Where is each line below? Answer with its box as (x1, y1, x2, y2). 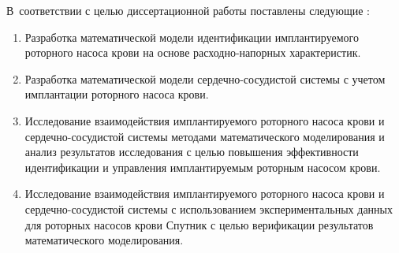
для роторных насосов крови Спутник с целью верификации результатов (24, 216, 374, 233)
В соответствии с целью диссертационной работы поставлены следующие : (6, 2, 370, 18)
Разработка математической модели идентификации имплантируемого (24, 28, 359, 45)
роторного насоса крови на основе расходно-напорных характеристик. (24, 44, 361, 61)
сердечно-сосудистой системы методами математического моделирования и (24, 128, 385, 144)
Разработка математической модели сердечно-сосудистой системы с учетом (24, 70, 386, 87)
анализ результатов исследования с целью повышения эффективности (24, 143, 359, 160)
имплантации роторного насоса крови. (24, 86, 209, 102)
